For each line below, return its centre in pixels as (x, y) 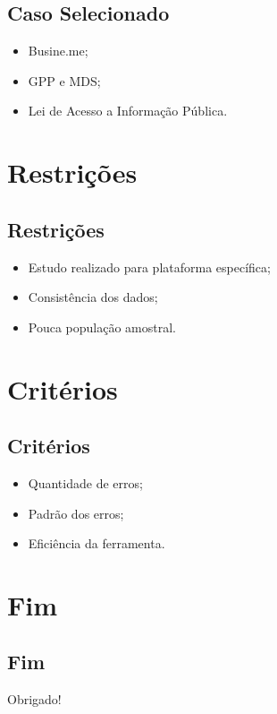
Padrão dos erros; (76, 513)
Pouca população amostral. (102, 327)
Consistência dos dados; (93, 297)
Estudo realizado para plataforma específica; (149, 267)
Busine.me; (58, 51)
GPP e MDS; (64, 80)
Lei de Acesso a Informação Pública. (128, 111)
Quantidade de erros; (85, 482)
